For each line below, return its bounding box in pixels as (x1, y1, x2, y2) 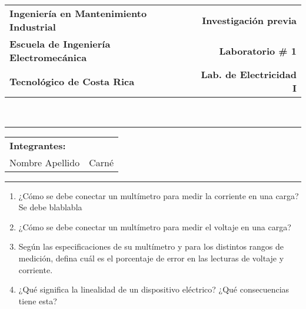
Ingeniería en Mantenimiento (9, 6, 147, 20)
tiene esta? (18, 294, 57, 307)
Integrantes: (9, 138, 66, 152)
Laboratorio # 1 (219, 43, 297, 58)
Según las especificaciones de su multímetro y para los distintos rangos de (18, 240, 284, 253)
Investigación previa (202, 13, 297, 27)
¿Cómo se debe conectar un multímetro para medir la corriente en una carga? (18, 189, 299, 201)
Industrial (9, 20, 56, 33)
